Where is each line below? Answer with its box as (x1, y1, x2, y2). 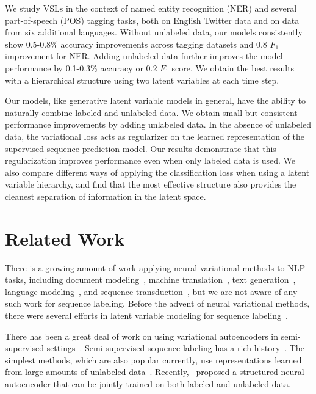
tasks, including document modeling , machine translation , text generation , (5, 273, 296, 286)
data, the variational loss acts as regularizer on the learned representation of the (5, 130, 305, 142)
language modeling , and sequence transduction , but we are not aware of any (5, 285, 298, 297)
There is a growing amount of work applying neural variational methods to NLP (5, 261, 305, 274)
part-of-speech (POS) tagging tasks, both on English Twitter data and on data (5, 13, 300, 26)
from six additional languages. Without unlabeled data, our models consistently (5, 26, 303, 38)
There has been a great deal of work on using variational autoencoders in (5, 329, 279, 342)
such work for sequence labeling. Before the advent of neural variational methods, (5, 297, 310, 310)
